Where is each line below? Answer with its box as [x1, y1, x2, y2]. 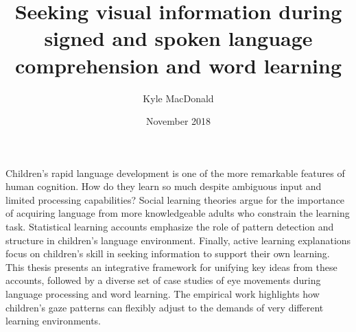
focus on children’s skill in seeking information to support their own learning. [5, 246, 330, 261]
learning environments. [5, 313, 102, 328]
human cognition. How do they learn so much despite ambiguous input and [5, 179, 322, 193]
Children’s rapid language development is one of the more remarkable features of [5, 165, 345, 180]
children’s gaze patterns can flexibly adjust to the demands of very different [5, 300, 324, 314]
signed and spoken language [44, 24, 313, 52]
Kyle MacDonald [143, 91, 214, 105]
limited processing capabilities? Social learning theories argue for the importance [5, 192, 345, 206]
